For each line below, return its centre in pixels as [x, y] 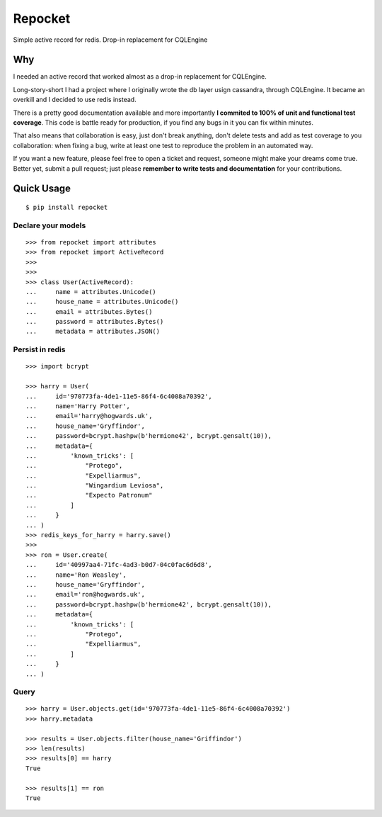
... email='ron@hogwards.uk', [85, 595]
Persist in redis [39, 349]
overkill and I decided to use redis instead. [75, 100]
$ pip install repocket [67, 207]
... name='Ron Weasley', [76, 575]
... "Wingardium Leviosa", [95, 486]
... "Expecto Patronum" [89, 495]
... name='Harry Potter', [78, 406]
